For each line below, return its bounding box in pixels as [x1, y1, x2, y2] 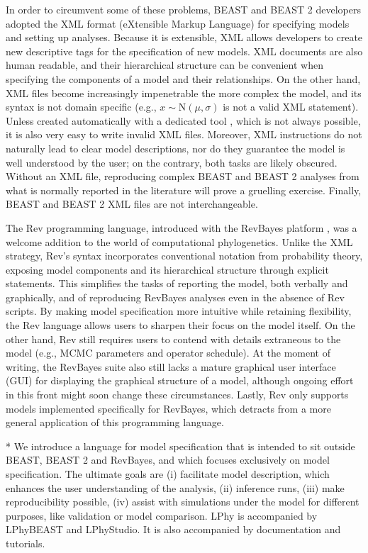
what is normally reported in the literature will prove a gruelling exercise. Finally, [6, 182, 362, 197]
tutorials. [6, 535, 45, 550]
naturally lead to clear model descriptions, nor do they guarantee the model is [6, 140, 345, 155]
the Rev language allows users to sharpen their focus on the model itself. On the [6, 318, 355, 333]
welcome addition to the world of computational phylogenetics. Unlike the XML [6, 234, 353, 249]
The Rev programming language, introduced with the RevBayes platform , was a [6, 220, 357, 235]
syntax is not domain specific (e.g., [6, 99, 157, 114]
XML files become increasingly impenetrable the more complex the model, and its [6, 85, 362, 100]
